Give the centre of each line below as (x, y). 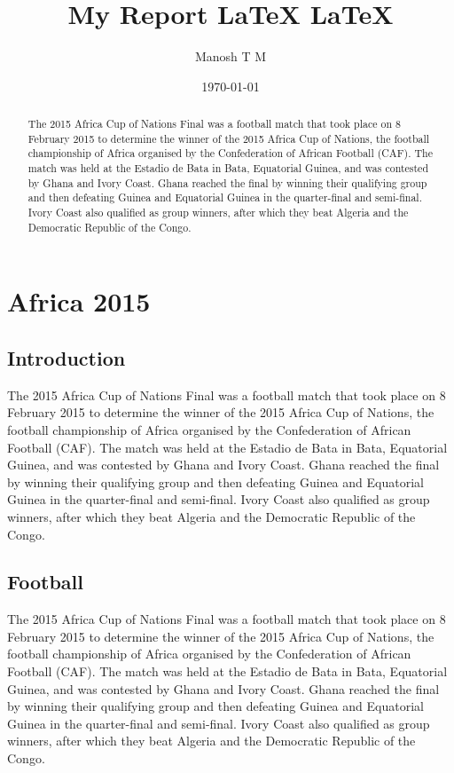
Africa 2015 (79, 301)
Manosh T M (231, 56)
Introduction (67, 357)
